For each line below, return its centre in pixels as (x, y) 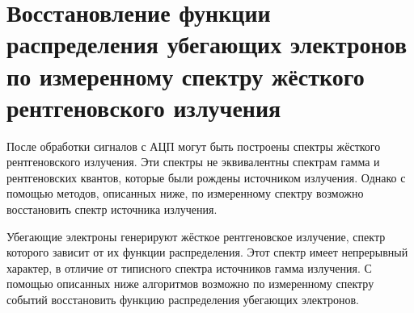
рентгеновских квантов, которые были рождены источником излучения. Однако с (206, 177)
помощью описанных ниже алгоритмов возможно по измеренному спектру (190, 284)
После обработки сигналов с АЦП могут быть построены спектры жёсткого (194, 146)
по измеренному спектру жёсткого (186, 75)
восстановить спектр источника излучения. (112, 209)
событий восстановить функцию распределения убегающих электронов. (183, 300)
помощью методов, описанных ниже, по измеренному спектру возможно (185, 193)
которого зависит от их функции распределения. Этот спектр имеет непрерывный (207, 252)
